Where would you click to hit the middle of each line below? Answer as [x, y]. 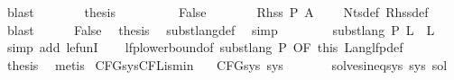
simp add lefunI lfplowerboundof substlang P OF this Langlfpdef [205, 47]
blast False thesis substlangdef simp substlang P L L [221, 29]
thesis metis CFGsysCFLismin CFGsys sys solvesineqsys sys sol [227, 64]
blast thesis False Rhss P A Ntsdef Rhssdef [218, 12]
